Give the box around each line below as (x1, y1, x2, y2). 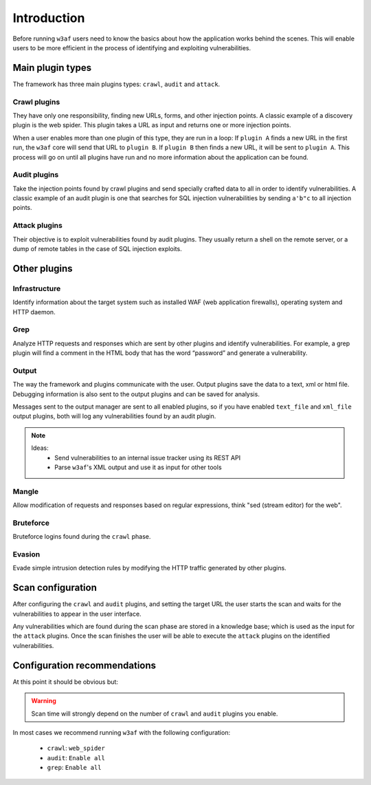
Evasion (12, 550, 41, 559)
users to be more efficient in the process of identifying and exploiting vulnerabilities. (12, 43, 251, 52)
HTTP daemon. (12, 308, 56, 316)
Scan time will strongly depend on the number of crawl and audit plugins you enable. (31, 709, 278, 718)
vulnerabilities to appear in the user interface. (12, 610, 142, 618)
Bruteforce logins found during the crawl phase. (12, 533, 151, 541)
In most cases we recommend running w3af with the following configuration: (12, 728, 230, 736)
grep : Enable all (47, 764, 102, 772)
